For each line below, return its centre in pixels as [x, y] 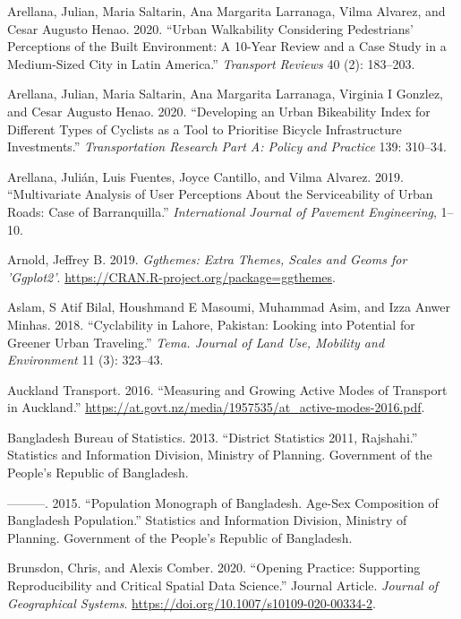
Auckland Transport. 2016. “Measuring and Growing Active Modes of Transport [227, 389]
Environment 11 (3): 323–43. [85, 360]
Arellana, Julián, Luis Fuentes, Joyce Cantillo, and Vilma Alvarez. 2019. [205, 176]
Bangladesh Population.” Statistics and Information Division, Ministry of [207, 520]
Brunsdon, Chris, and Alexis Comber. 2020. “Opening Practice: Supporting [214, 567]
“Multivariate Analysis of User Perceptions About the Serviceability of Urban [220, 194]
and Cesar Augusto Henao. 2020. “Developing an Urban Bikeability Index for [219, 111]
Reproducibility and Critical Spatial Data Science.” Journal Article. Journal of [223, 585]
